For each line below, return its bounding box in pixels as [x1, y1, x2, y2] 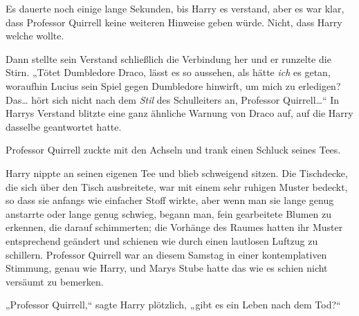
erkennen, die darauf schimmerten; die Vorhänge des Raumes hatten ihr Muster [6, 220, 343, 234]
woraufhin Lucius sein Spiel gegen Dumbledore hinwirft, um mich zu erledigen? [6, 78, 341, 93]
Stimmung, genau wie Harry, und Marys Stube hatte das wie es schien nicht [6, 261, 328, 275]
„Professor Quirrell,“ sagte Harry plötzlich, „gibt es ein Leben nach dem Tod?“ [6, 297, 341, 312]
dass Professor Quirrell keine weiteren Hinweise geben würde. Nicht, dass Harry [6, 15, 342, 29]
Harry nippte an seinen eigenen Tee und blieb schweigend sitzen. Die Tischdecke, [6, 165, 348, 180]
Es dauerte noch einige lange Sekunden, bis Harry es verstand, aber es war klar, [6, 1, 344, 15]
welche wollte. [6, 28, 64, 43]
